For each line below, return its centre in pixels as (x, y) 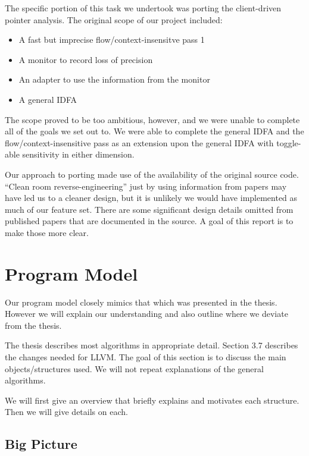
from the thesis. (33, 325)
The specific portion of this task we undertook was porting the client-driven (143, 8)
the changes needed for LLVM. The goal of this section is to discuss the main (146, 357)
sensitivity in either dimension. (78, 154)
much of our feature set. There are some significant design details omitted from (149, 209)
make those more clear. (47, 232)
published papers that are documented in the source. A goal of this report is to (149, 221)
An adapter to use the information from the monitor (114, 79)
